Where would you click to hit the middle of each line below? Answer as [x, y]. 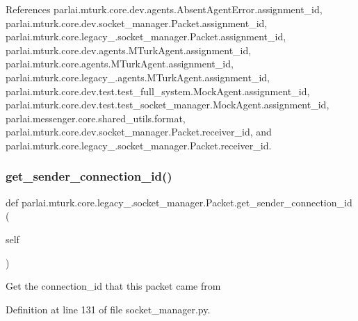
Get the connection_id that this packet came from [113, 286]
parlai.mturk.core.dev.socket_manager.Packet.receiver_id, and [139, 132]
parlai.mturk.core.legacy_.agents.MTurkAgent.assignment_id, [138, 77]
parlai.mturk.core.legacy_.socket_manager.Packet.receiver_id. [139, 145]
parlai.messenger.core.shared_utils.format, [96, 118]
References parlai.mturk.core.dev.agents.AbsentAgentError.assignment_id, [164, 9]
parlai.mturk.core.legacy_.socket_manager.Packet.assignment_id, [146, 36]
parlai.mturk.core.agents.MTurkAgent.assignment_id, [120, 64]
